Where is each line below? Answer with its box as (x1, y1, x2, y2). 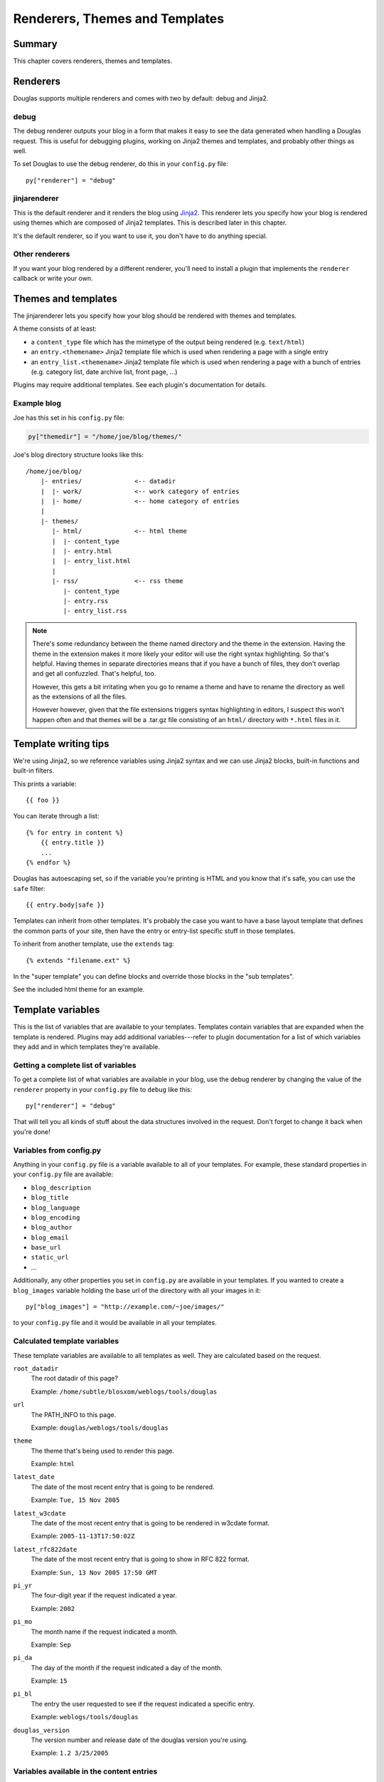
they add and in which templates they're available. (13, 1043, 160, 1051)
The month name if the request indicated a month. (31, 1627, 178, 1636)
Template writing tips (13, 738, 110, 750)
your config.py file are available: (13, 1170, 114, 1179)
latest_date (13, 1473, 55, 1481)
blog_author (31, 1223, 73, 1232)
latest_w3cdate (13, 1509, 67, 1518)
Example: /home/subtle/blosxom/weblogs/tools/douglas (31, 1387, 218, 1396)
